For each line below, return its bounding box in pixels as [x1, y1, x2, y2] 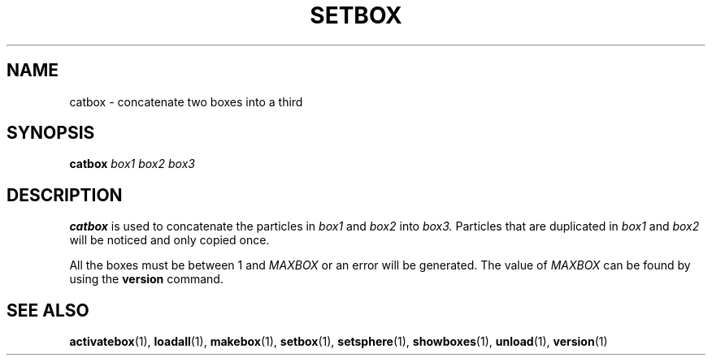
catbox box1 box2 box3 [69, 157, 195, 171]
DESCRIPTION [7, 184, 123, 205]
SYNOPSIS [7, 123, 95, 144]
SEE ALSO [7, 300, 89, 321]
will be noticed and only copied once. [69, 233, 270, 248]
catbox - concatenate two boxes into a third [69, 94, 303, 109]
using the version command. [69, 272, 224, 287]
